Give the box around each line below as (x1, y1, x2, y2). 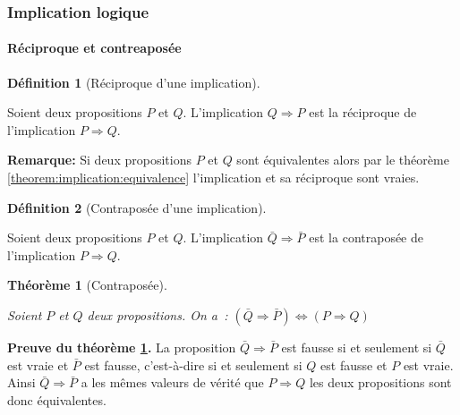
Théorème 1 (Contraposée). (7, 275, 167, 294)
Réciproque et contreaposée (7, 38, 182, 57)
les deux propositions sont (309, 373, 452, 392)
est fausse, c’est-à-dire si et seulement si (84, 355, 302, 374)
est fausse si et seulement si (281, 337, 432, 356)
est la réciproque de (309, 103, 417, 122)
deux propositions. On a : (87, 305, 228, 324)
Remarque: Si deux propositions (7, 150, 192, 169)
